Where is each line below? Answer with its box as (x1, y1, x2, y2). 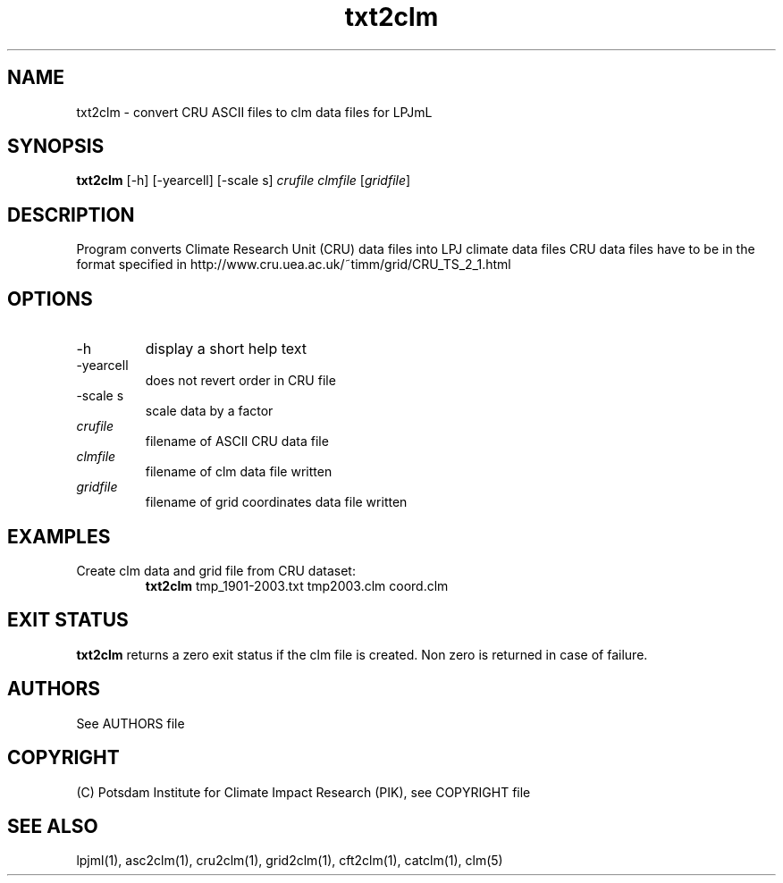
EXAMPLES (7, 525, 111, 548)
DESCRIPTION (7, 203, 135, 226)
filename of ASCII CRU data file (145, 433, 329, 450)
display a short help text (145, 340, 307, 358)
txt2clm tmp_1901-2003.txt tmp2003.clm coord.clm (145, 577, 449, 593)
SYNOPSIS (7, 135, 105, 158)
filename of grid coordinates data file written (145, 494, 408, 510)
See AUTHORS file (76, 715, 185, 731)
